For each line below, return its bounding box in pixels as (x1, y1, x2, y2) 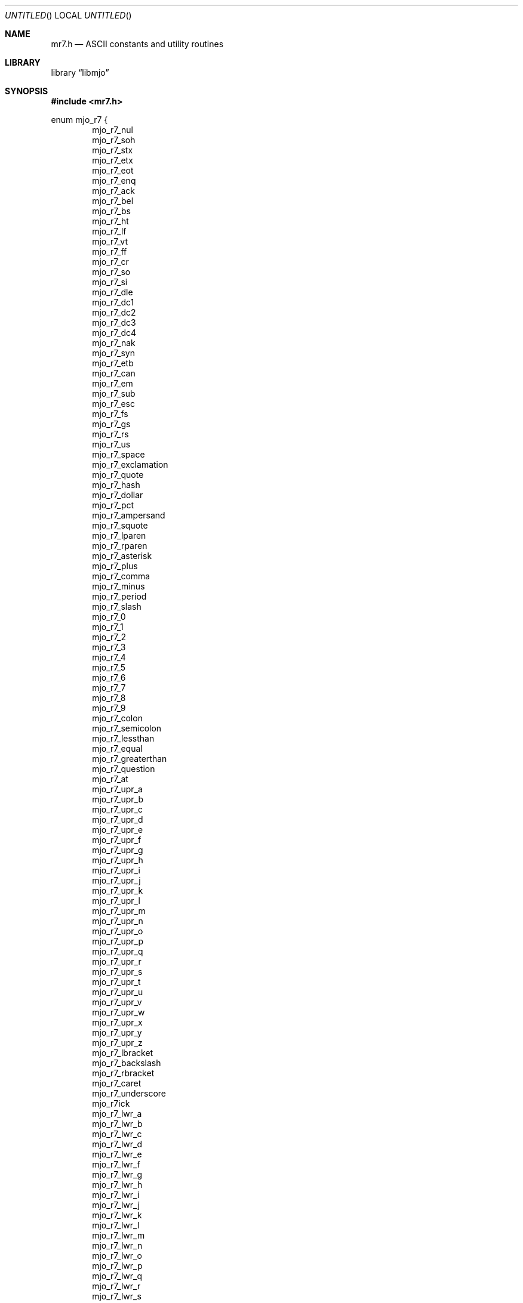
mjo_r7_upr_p (92, 936, 143, 946)
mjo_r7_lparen (92, 530, 146, 541)
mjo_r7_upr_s (92, 967, 143, 977)
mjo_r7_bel (92, 196, 134, 206)
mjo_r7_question (92, 764, 155, 774)
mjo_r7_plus (92, 561, 138, 571)
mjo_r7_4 (92, 652, 126, 662)
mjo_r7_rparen (92, 541, 147, 551)
